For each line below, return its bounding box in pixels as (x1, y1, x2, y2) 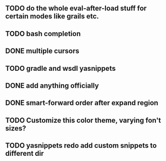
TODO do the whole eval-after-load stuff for (5, 4, 147, 13)
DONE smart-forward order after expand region (5, 99, 159, 108)
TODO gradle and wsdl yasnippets (5, 64, 116, 73)
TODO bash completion (5, 29, 81, 38)
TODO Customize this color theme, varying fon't (5, 116, 161, 124)
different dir (5, 149, 44, 158)
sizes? (5, 124, 26, 132)
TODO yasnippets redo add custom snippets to (5, 141, 157, 150)
